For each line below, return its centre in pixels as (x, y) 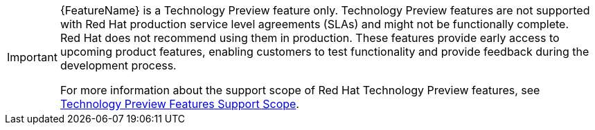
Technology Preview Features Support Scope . (179, 104)
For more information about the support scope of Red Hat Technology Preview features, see (300, 90)
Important (32, 57)
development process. (118, 65)
